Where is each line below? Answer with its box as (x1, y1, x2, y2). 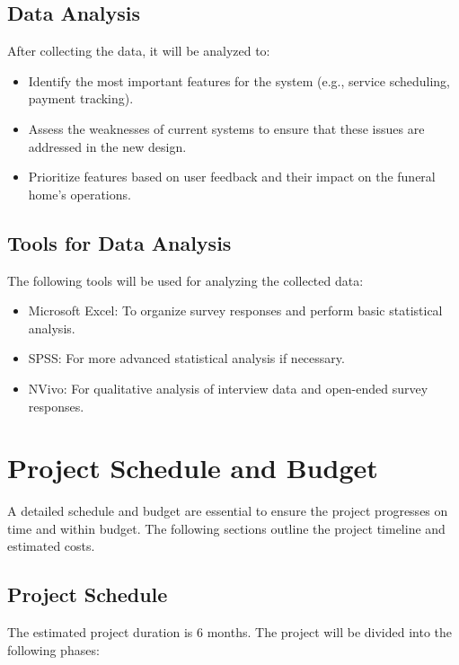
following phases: (7, 640, 100, 659)
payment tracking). (28, 89, 134, 108)
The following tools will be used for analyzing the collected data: (7, 270, 364, 289)
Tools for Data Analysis (7, 228, 232, 256)
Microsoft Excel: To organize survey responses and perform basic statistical (28, 301, 443, 320)
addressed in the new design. (28, 137, 187, 155)
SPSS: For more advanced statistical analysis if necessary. (28, 349, 345, 368)
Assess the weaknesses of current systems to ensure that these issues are (28, 119, 425, 137)
